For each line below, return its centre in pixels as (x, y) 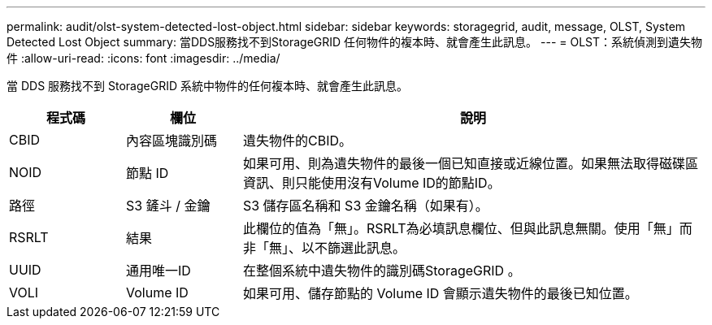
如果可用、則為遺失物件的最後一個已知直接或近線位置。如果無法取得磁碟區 (470, 163)
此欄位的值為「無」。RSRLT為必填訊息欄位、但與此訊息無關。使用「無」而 (467, 228)
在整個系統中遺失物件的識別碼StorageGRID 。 (382, 271)
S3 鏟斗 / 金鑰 (168, 206)
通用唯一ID (158, 271)
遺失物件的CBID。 (297, 141)
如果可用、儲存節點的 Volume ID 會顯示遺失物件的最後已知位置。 (440, 293)
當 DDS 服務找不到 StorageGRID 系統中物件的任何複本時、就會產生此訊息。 (207, 86)
